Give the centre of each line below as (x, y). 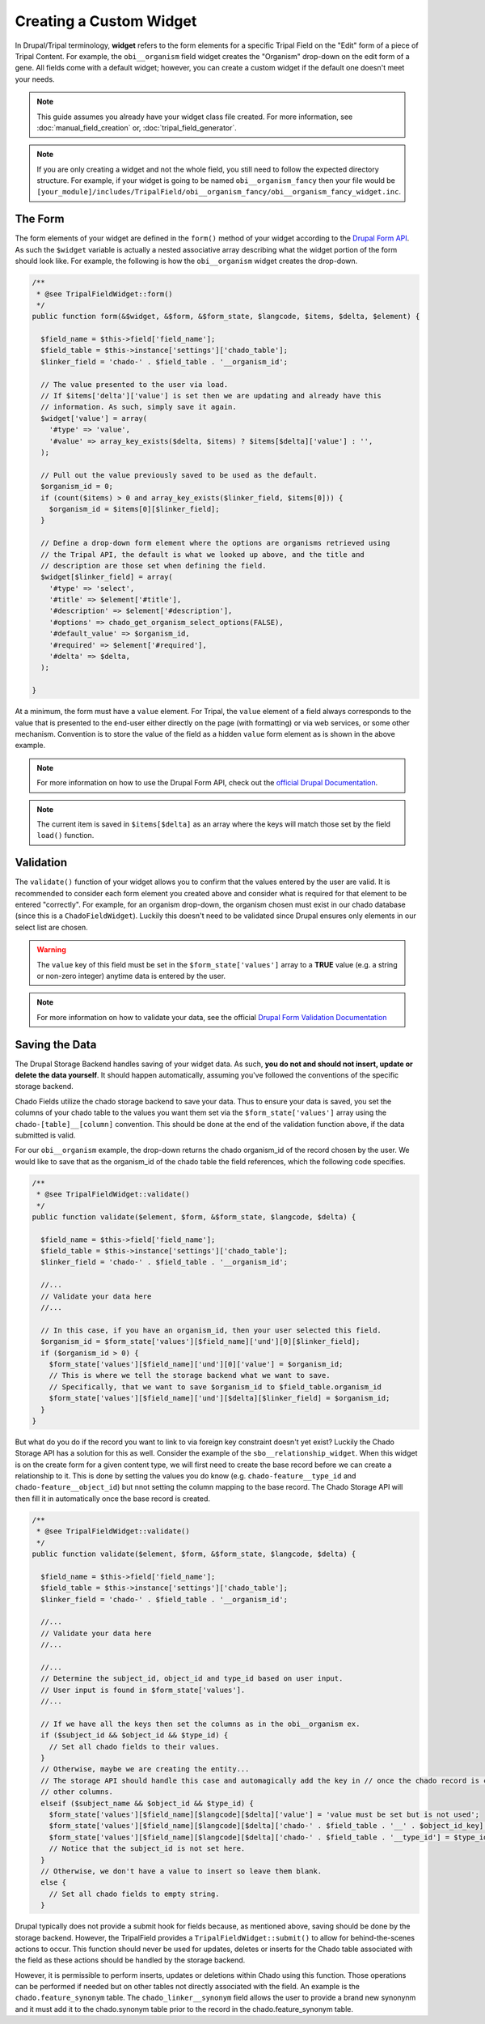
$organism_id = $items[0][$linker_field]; (134, 509)
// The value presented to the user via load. (135, 384)
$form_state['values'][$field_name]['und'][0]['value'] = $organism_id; (196, 1364)
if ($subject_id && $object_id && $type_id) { (135, 1735)
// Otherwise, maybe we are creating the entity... (145, 1769)
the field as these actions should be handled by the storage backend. (130, 1960)
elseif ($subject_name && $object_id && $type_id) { (147, 1803)
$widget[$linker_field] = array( (107, 577)
